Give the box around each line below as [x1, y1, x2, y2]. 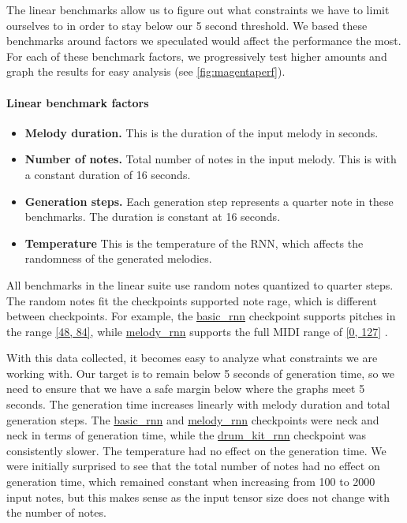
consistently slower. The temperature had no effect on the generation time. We [6, 442, 386, 458]
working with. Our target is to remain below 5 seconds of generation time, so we [6, 364, 395, 381]
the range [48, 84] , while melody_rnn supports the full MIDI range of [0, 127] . [6, 323, 388, 339]
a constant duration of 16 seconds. [24, 166, 191, 182]
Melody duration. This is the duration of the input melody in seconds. [24, 124, 379, 140]
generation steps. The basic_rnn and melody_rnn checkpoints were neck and [6, 411, 379, 428]
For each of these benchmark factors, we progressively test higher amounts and [6, 47, 387, 64]
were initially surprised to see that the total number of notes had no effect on [6, 458, 380, 474]
